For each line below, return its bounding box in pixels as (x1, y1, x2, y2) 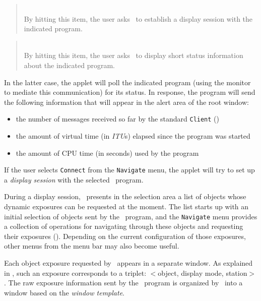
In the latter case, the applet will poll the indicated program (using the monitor (4, 77, 251, 87)
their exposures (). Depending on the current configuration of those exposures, (4, 230, 246, 241)
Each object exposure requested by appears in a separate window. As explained (4, 258, 253, 268)
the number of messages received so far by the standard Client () (16, 113, 219, 124)
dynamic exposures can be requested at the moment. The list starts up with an (4, 201, 249, 212)
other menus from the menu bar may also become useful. (4, 240, 179, 251)
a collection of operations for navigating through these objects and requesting (4, 221, 243, 231)
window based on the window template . (4, 287, 124, 297)
